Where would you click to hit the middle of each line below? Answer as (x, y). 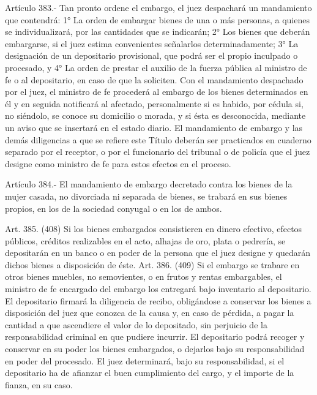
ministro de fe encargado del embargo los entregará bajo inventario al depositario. (158, 289)
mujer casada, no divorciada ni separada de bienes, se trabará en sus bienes (146, 196)
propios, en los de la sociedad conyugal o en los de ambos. (114, 208)
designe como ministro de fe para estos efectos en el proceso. (118, 163)
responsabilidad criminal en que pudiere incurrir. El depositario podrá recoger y (155, 337)
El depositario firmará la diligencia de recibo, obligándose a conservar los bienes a (158, 300)
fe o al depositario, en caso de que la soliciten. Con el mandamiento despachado (154, 79)
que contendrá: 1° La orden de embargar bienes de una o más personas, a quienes (157, 19)
